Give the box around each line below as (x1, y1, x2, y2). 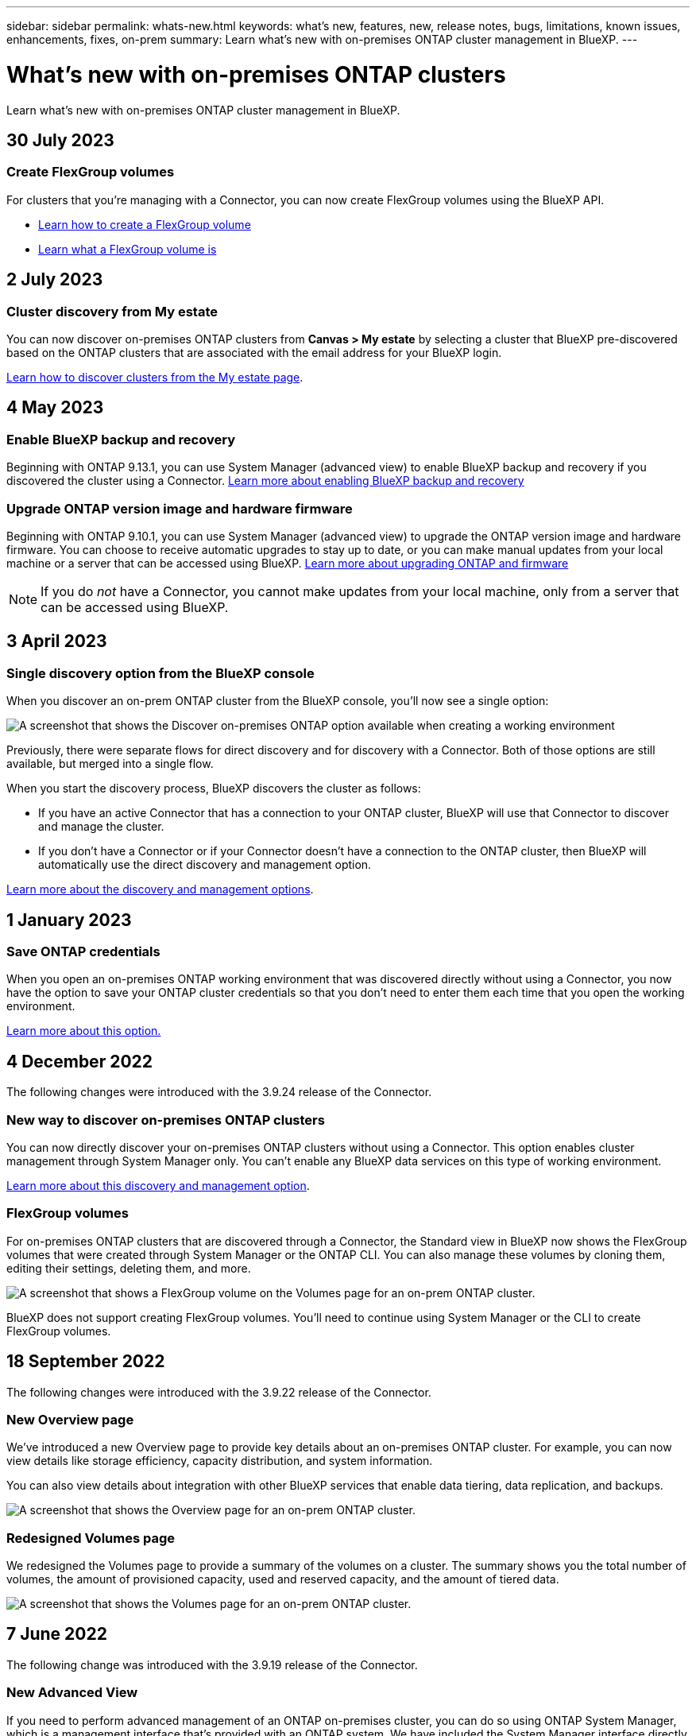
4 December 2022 (6, 1051, 153, 1071)
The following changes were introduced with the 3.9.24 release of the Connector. (6, 1085, 432, 1099)
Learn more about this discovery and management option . (6, 1178, 310, 1192)
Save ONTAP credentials (6, 943, 160, 959)
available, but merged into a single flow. (6, 757, 214, 771)
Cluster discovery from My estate (6, 303, 218, 320)
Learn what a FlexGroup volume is (38, 242, 217, 256)
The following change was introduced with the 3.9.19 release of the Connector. (6, 1657, 418, 1672)
